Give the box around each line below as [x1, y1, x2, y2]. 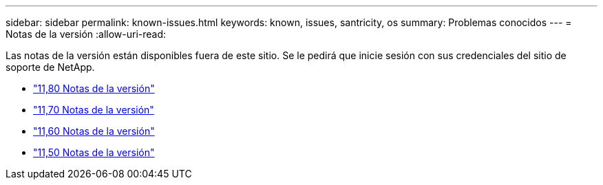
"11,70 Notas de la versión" [33, 104, 154, 116]
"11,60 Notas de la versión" [33, 125, 155, 137]
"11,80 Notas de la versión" [33, 83, 155, 94]
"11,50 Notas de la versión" [33, 146, 155, 158]
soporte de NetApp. [6, 61, 95, 73]
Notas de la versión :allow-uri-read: [6, 28, 167, 40]
